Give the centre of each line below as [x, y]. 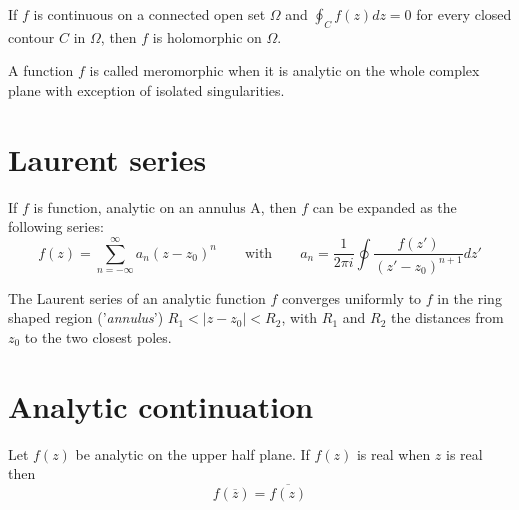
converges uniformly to [352, 297]
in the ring [469, 297]
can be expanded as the [384, 206]
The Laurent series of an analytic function [137, 297]
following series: [56, 226]
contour [31, 36]
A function [41, 70]
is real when [393, 453]
